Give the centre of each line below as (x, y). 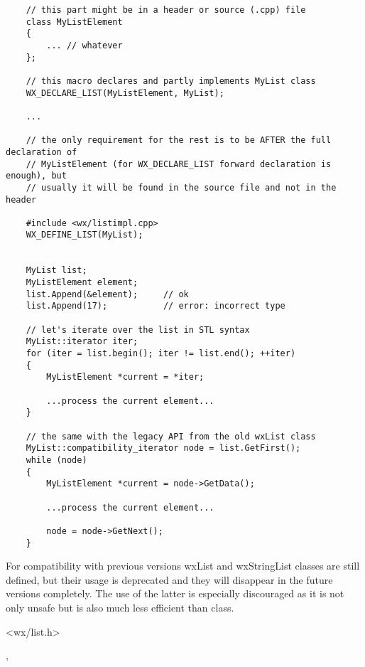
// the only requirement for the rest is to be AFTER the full (179, 140)
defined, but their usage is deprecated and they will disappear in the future (169, 579)
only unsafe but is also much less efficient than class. (120, 607)
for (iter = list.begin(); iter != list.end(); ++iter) (161, 354)
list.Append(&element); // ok (107, 294)
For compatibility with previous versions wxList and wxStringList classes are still (183, 566)
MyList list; (56, 271)
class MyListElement (74, 22)
